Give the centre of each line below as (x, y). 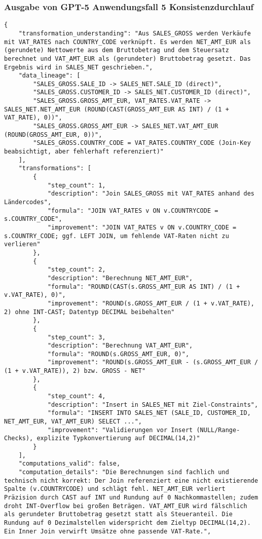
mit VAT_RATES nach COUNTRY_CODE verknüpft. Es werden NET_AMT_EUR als (127, 42)
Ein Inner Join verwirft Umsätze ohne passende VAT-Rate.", (108, 531)
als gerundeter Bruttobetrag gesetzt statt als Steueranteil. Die (119, 514)
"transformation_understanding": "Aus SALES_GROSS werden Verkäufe (135, 33)
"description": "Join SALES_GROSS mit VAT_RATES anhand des (151, 194)
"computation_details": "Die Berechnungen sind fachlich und (124, 472)
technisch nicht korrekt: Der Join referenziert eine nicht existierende (131, 480)
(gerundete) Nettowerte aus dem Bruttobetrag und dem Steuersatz (117, 50)
